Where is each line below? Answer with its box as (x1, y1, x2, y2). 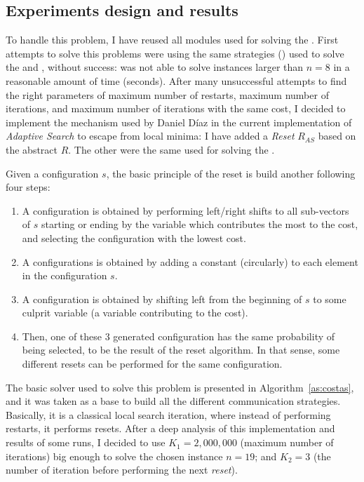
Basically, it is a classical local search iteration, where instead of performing (6, 407, 331, 422)
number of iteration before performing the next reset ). (6, 462, 238, 477)
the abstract (6, 142, 58, 156)
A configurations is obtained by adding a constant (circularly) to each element (22, 254, 358, 269)
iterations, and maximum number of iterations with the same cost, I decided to (6, 101, 346, 116)
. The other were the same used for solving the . (68, 142, 275, 156)
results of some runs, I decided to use (6, 435, 166, 450)
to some (313, 291, 346, 306)
